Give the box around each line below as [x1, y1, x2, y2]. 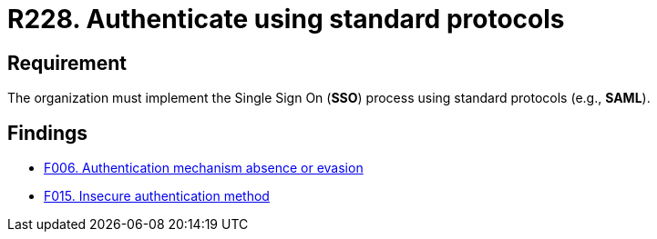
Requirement [7, 51, 128, 75]
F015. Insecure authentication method [44, 188, 270, 204]
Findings [7, 121, 88, 144]
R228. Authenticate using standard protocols [7, 4, 565, 35]
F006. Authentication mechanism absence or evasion [44, 160, 364, 176]
